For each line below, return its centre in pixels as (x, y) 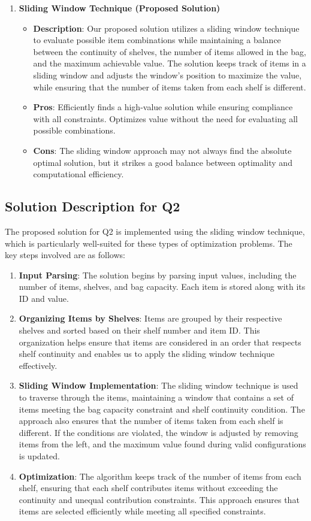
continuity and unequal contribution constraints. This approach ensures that (159, 499)
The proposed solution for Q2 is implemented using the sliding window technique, (155, 231)
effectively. (38, 365)
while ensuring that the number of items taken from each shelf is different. (170, 87)
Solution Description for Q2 (93, 206)
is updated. (39, 456)
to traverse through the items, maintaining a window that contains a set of (156, 397)
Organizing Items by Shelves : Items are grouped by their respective (150, 318)
